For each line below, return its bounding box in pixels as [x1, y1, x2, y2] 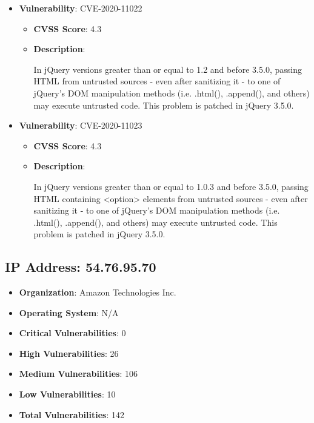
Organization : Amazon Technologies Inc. [19, 286, 176, 299]
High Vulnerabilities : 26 [19, 347, 119, 359]
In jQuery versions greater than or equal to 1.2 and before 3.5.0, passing [33, 63, 302, 75]
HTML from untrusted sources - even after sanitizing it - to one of [33, 75, 281, 87]
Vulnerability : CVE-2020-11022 [19, 2, 142, 14]
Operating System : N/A [19, 306, 119, 319]
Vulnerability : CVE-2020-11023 [19, 119, 142, 132]
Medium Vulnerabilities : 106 [19, 367, 138, 380]
